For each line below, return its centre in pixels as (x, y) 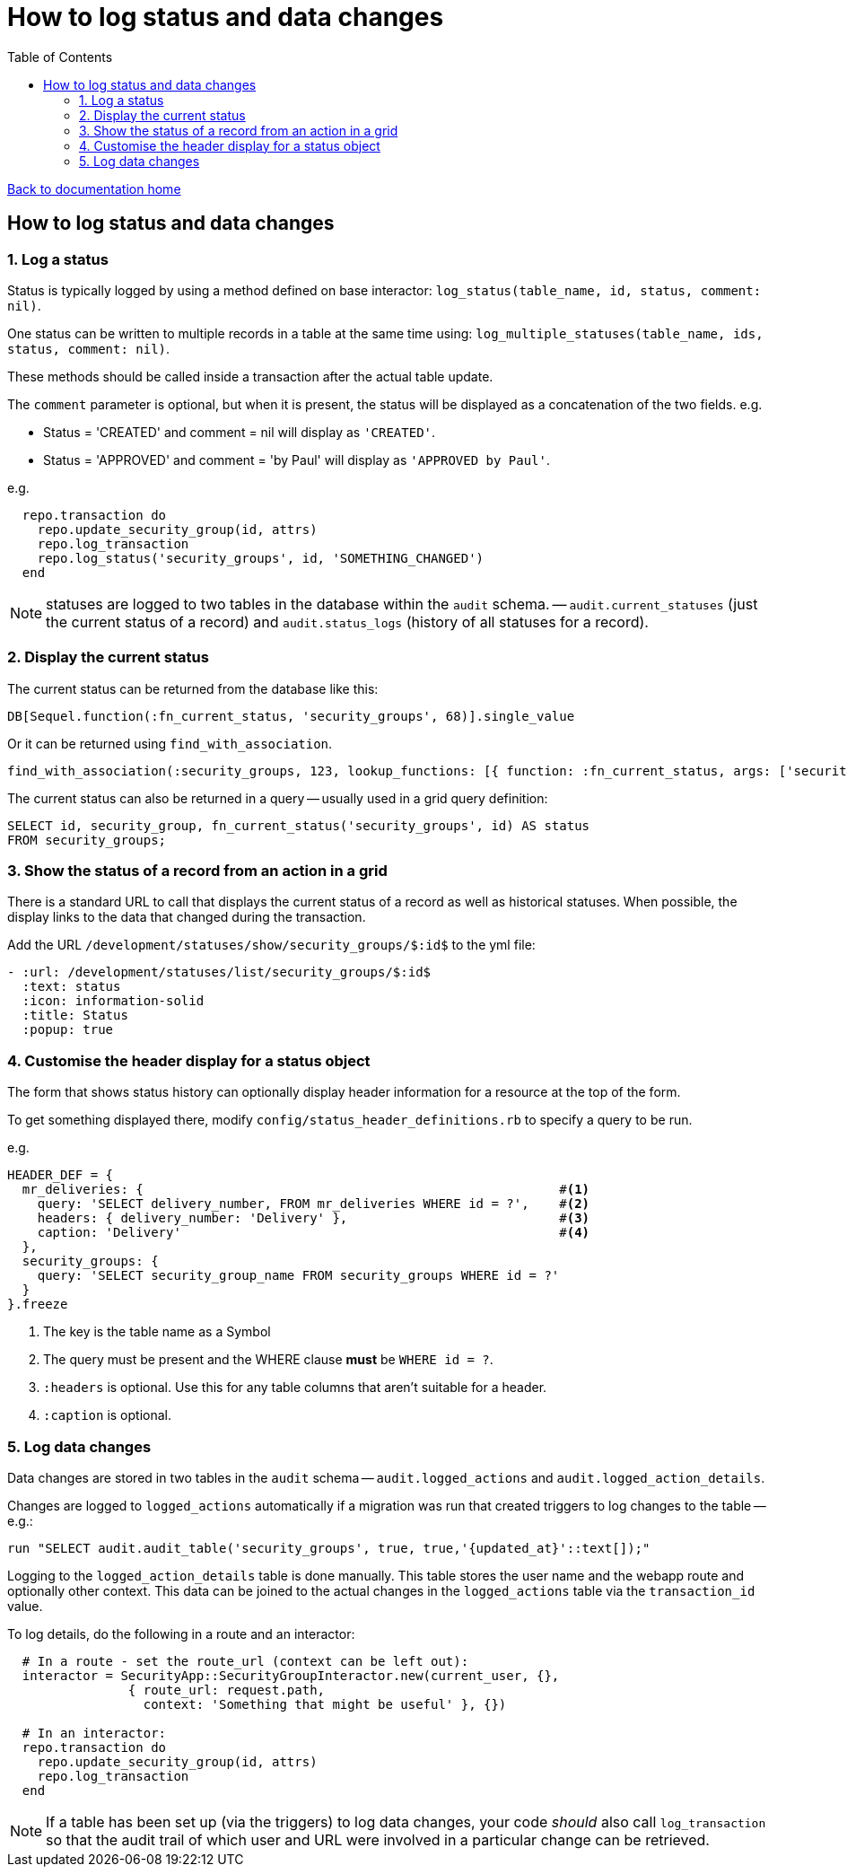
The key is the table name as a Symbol (157, 1332)
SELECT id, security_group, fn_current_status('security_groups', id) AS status (299, 825)
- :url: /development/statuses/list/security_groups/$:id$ (219, 972)
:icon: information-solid (113, 1001)
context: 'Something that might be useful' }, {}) (325, 1704)
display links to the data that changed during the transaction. (187, 917)
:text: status (71, 987)
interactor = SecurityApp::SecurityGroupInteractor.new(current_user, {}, (291, 1675)
